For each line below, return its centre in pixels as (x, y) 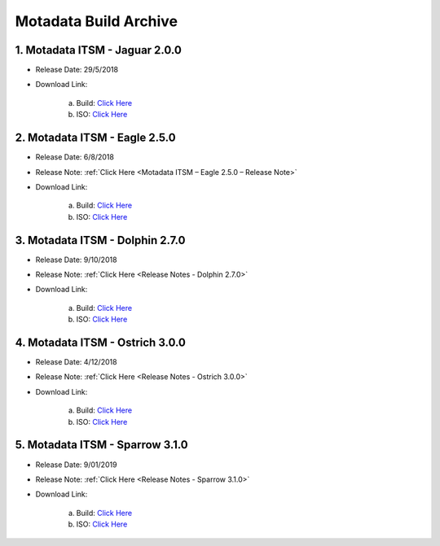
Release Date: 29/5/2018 (77, 70)
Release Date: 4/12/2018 (76, 362)
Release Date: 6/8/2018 (75, 157)
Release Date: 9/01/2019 (76, 465)
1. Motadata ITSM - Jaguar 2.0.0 (99, 50)
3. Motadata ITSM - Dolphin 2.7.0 (100, 240)
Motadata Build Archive (97, 21)
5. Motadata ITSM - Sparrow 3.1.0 (102, 445)
